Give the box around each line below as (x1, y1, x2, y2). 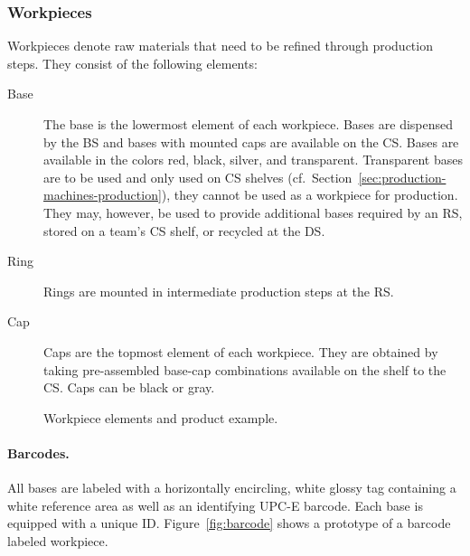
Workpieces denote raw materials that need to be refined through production (7, 36, 433, 55)
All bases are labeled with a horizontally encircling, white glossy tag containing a (7, 478, 456, 497)
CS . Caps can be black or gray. (43, 378, 215, 397)
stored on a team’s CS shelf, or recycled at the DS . (43, 221, 325, 240)
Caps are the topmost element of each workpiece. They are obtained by (43, 342, 438, 361)
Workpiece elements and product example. (43, 408, 278, 427)
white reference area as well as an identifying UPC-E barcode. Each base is (7, 495, 423, 514)
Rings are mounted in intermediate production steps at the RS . (43, 281, 394, 300)
